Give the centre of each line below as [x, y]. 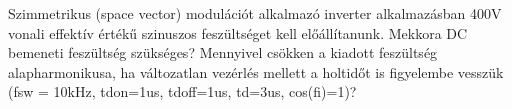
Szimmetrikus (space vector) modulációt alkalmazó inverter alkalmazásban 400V [255, 13]
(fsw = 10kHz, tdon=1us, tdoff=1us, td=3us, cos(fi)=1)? [182, 91]
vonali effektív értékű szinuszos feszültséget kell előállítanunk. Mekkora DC [238, 32]
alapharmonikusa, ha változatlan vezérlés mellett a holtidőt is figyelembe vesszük [256, 71]
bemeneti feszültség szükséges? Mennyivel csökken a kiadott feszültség [223, 52]
